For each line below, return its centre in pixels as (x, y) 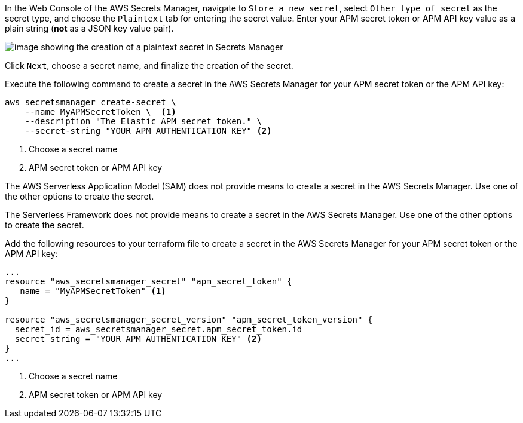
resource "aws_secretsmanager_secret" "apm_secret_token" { (149, 281)
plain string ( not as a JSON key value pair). (89, 28)
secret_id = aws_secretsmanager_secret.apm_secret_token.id (158, 329)
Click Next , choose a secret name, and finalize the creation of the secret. (149, 65)
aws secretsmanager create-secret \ (91, 102)
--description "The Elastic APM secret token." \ (143, 121)
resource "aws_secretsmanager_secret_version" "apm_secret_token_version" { (189, 320)
